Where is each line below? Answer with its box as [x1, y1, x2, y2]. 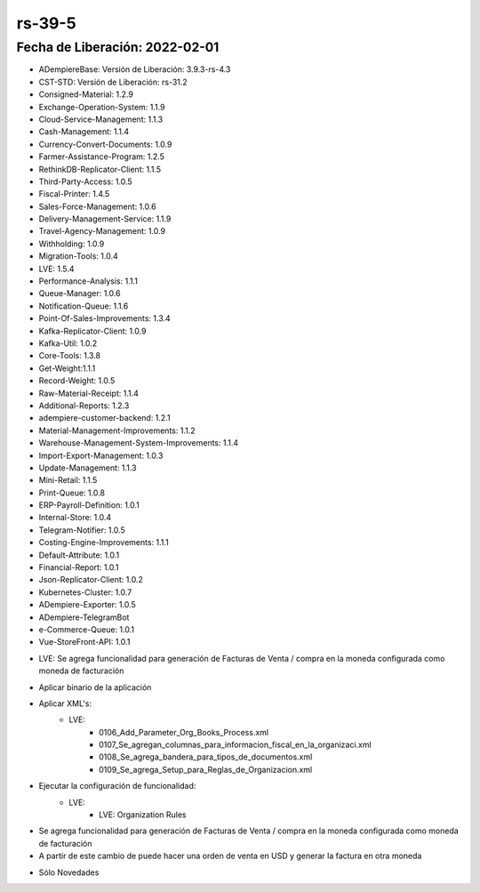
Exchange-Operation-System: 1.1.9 [38, 101, 165, 112]
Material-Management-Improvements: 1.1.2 [38, 425, 196, 436]
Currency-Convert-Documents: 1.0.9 [38, 139, 172, 149]
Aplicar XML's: [38, 698, 92, 709]
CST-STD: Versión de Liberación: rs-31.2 [38, 76, 188, 87]
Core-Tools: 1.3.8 [38, 350, 101, 361]
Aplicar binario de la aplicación [38, 681, 152, 693]
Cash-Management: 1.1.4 [38, 126, 130, 137]
